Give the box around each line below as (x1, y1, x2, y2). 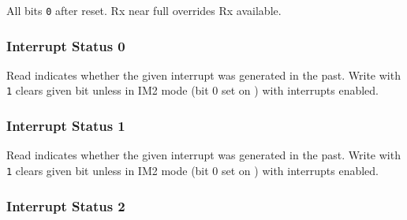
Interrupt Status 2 (6, 196, 125, 215)
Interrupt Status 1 (6, 116, 125, 136)
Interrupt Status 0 (6, 35, 125, 55)
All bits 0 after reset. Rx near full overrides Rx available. (6, 2, 282, 18)
